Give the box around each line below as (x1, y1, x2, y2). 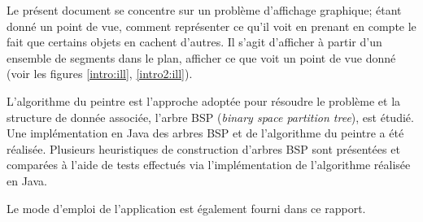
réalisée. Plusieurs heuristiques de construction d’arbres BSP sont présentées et (7, 140, 400, 157)
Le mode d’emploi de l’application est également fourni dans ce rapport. (7, 199, 366, 216)
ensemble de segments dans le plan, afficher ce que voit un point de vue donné (7, 49, 396, 66)
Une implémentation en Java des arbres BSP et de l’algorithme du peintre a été (7, 124, 404, 141)
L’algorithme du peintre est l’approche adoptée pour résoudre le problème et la (7, 92, 401, 109)
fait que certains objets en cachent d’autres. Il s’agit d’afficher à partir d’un (7, 33, 382, 50)
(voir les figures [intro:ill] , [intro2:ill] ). (7, 65, 193, 82)
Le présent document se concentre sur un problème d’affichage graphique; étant (7, 2, 402, 18)
